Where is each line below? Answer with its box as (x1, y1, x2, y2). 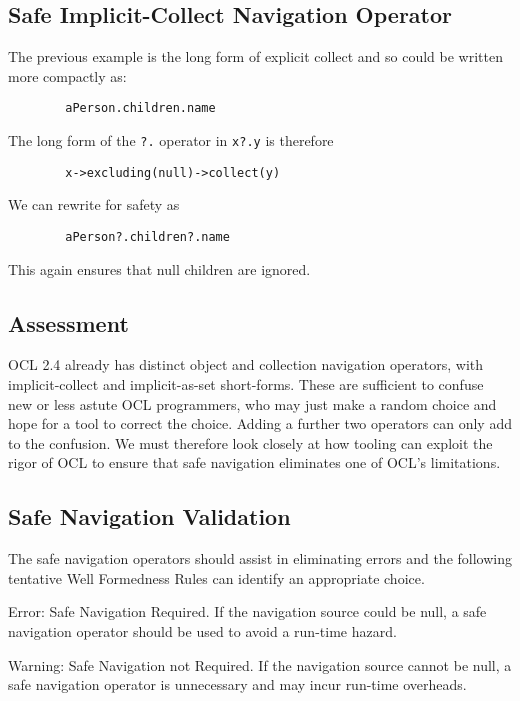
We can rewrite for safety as (8, 194, 180, 215)
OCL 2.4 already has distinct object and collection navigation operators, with (8, 354, 484, 375)
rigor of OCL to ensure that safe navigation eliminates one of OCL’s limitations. (8, 452, 501, 473)
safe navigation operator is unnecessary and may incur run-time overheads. (8, 674, 467, 695)
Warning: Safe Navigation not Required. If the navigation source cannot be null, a (8, 654, 512, 675)
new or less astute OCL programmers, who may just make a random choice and (8, 393, 497, 414)
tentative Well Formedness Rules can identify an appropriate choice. (8, 567, 425, 588)
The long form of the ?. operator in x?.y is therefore (8, 130, 334, 151)
